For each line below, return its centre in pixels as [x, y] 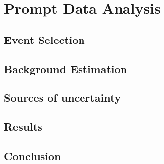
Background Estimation [66, 68]
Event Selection [44, 39]
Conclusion [33, 155]
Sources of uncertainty [62, 98]
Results [23, 127]
